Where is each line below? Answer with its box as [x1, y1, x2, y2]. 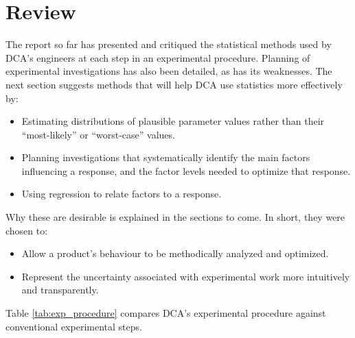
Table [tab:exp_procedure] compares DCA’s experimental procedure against [5, 306, 326, 320]
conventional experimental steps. [5, 319, 142, 333]
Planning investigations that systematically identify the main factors [21, 150, 310, 165]
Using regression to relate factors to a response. [21, 186, 222, 201]
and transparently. [21, 282, 99, 297]
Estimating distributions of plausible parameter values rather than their [21, 114, 325, 128]
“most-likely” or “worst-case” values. [21, 127, 175, 141]
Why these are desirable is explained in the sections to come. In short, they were [5, 210, 345, 224]
